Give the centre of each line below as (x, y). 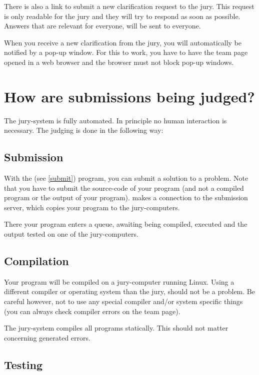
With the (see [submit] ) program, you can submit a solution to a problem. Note (126, 178)
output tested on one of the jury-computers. (71, 234)
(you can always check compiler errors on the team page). (92, 311)
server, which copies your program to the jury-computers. (92, 207)
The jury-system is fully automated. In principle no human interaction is (115, 120)
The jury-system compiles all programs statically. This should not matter (116, 328)
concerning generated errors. (47, 337)
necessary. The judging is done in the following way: (84, 130)
